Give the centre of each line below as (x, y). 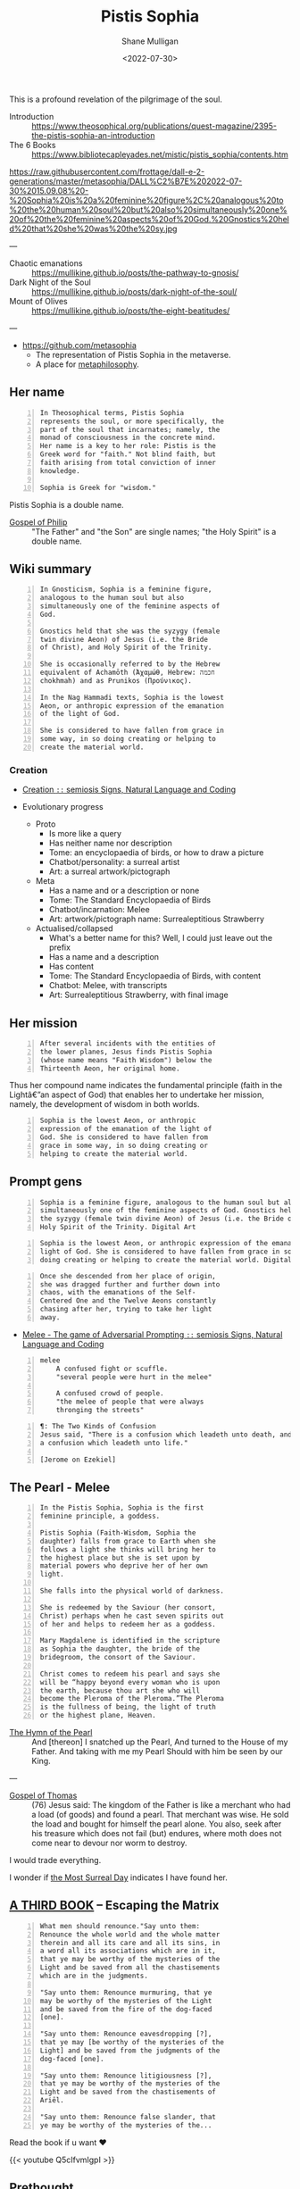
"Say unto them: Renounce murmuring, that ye (126, 1993)
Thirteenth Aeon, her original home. (110, 1069)
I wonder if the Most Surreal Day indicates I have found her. (118, 1877)
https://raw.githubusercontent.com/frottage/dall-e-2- (107, 171)
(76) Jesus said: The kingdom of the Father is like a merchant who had (161, 1805)
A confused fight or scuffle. (112, 1369)
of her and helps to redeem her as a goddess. (128, 1624)
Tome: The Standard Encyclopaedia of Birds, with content (155, 976)
